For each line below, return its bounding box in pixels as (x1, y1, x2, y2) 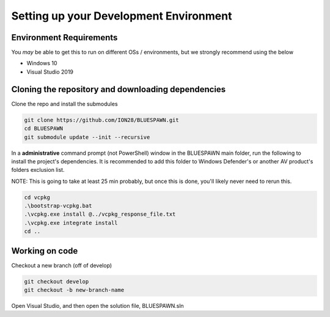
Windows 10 (26, 60, 57, 67)
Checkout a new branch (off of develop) (11, 262, 112, 269)
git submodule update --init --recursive (24, 134, 150, 140)
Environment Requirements (11, 32, 118, 43)
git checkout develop (24, 278, 89, 285)
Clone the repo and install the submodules (11, 100, 119, 107)
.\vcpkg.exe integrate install (24, 219, 119, 226)
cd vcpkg (24, 194, 51, 201)
